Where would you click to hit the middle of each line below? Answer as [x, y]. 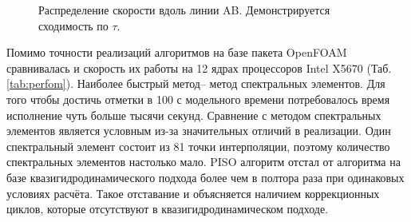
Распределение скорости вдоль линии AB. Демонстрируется [184, 10]
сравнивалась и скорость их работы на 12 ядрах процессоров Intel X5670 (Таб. [199, 67]
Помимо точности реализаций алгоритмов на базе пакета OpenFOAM [177, 52]
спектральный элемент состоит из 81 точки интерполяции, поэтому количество [198, 146]
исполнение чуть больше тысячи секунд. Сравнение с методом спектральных [194, 115]
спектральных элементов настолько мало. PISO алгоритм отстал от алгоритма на [204, 162]
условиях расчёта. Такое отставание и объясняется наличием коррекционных [193, 193]
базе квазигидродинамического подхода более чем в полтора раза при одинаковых [205, 177]
